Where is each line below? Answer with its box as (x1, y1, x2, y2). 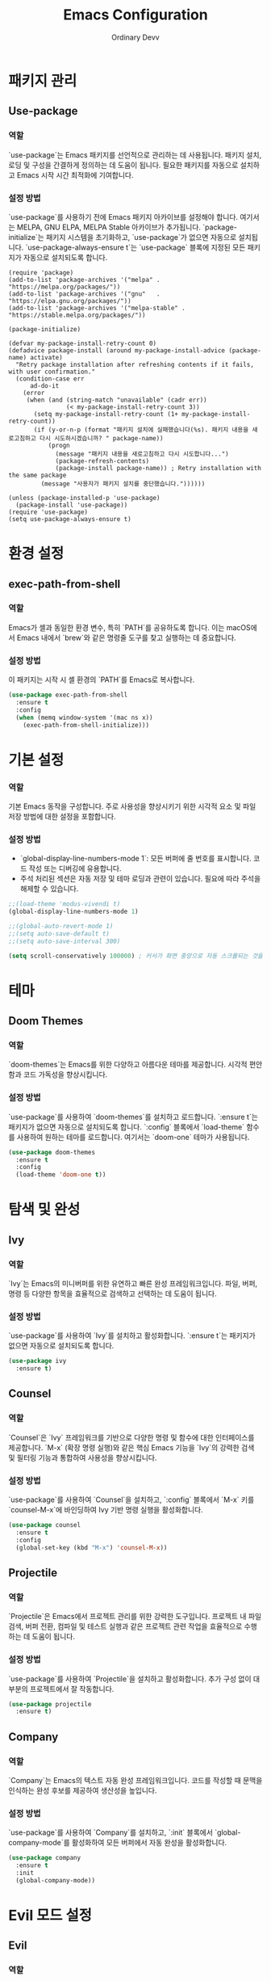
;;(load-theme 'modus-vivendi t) (8, 900, 121, 908)
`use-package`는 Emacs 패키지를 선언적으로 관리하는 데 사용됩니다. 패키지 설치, (8, 149, 262, 159)
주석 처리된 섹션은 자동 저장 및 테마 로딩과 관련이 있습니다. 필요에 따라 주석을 (19, 874, 261, 884)
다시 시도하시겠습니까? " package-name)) (39, 434, 164, 442)
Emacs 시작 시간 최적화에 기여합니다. (16, 170, 134, 179)
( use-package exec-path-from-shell (8, 691, 128, 700)
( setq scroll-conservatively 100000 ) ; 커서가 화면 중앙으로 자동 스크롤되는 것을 (8, 952, 264, 960)
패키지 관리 (8, 71, 77, 90)
